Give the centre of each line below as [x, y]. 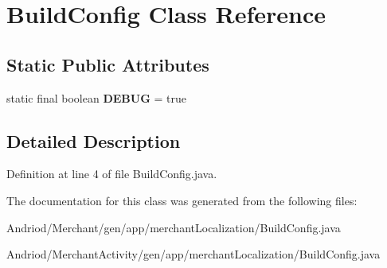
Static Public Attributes [108, 64]
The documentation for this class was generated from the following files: [182, 200]
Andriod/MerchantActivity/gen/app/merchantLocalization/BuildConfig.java [193, 254]
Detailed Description [94, 140]
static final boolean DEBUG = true [97, 97]
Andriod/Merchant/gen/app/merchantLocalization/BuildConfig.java [174, 227]
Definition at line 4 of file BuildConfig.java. [112, 174]
